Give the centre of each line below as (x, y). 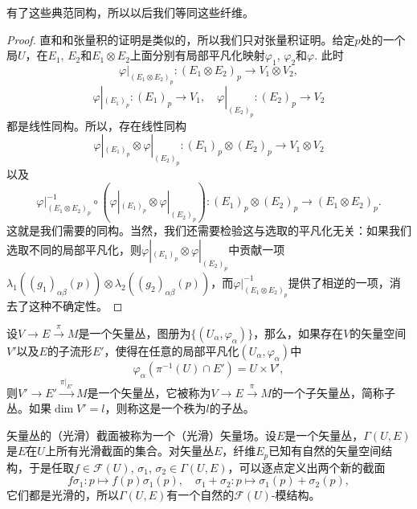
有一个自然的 (200, 495)
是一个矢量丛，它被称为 (149, 392)
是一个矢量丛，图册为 (135, 332)
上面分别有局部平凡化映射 (197, 55)
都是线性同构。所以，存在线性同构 (96, 125)
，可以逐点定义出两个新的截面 (307, 467)
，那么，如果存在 (298, 332)
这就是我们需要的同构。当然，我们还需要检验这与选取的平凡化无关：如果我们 (209, 230)
